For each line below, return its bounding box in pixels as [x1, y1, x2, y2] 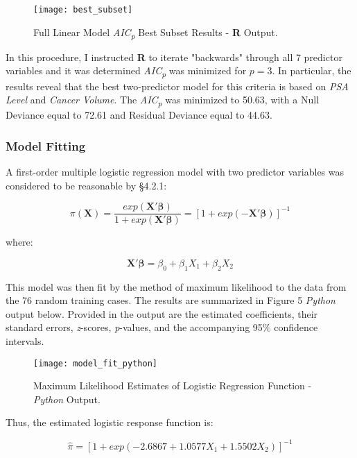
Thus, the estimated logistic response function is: [6, 415, 214, 430]
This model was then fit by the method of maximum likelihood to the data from [6, 279, 347, 294]
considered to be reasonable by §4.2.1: [6, 178, 167, 192]
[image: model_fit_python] [33, 358, 157, 368]
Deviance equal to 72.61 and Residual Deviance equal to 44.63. [6, 108, 272, 122]
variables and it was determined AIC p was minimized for [6, 63, 247, 80]
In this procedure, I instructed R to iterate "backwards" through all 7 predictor [6, 49, 342, 64]
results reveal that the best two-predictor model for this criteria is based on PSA [6, 78, 349, 93]
